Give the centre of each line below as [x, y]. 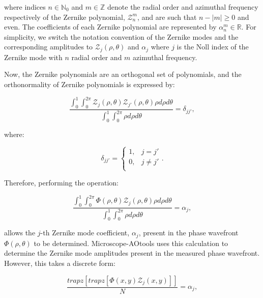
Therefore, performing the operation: [62, 183]
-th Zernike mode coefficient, [85, 233]
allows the [20, 233]
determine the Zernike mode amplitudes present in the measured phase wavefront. [132, 253]
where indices [25, 7]
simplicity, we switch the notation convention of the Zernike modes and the [121, 36]
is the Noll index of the [213, 47]
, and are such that [167, 17]
